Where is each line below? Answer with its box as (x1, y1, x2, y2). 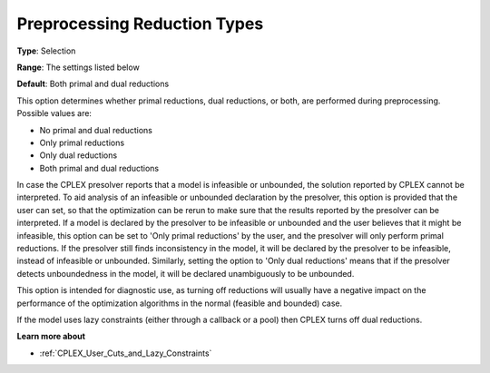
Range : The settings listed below (16, 62, 140, 73)
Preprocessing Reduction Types (16, 14, 264, 34)
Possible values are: (16, 108, 93, 119)
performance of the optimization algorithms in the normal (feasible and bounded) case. (16, 298, 343, 309)
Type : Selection (16, 45, 76, 56)
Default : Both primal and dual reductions (16, 78, 170, 90)
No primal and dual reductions (39, 124, 153, 135)
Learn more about (16, 331, 86, 342)
